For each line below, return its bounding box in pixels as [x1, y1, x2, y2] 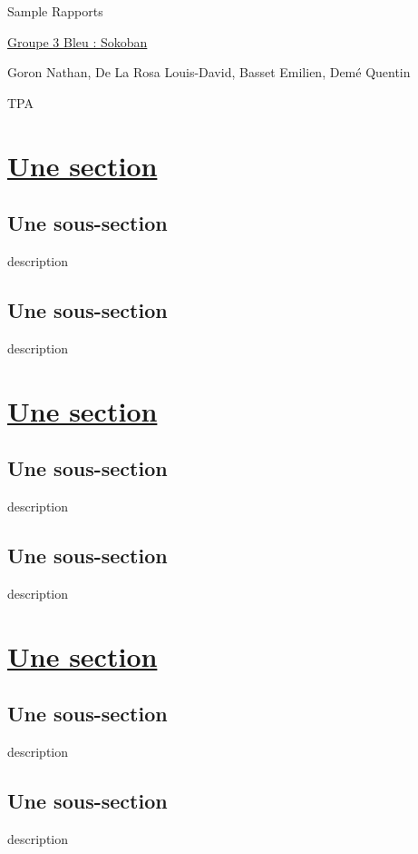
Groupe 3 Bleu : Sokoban [7, 32, 148, 51]
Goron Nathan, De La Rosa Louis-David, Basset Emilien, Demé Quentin [7, 63, 411, 82]
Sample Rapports [7, 2, 103, 20]
